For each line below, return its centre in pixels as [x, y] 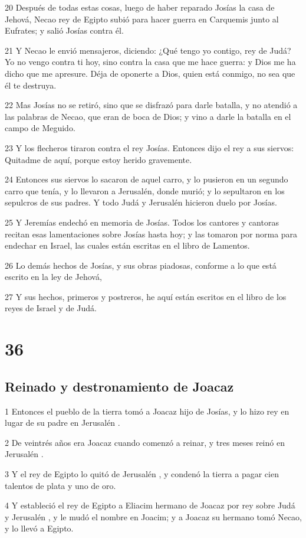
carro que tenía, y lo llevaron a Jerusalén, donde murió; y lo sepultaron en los [145, 190]
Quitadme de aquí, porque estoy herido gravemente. [98, 159]
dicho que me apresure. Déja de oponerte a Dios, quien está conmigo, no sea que [150, 73]
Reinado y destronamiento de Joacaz [119, 386]
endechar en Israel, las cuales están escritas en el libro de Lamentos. [127, 245]
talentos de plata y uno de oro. [60, 485]
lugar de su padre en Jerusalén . [62, 423]
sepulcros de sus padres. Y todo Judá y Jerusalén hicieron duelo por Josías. [141, 202]
